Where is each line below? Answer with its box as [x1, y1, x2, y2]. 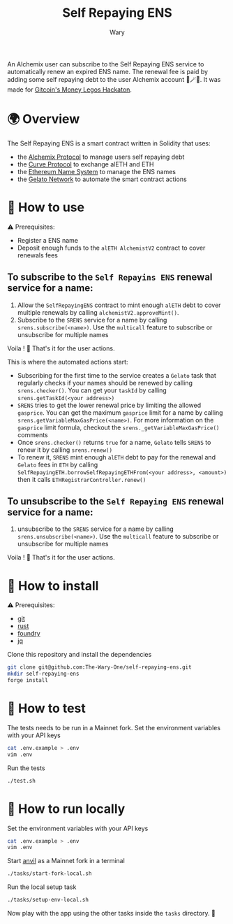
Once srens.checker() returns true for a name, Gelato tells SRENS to [17, 438, 211, 446]
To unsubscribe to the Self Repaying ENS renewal [7, 495, 225, 508]
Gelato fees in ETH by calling [17, 460, 98, 469]
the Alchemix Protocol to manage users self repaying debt [17, 152, 185, 161]
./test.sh [7, 777, 36, 784]
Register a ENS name [17, 236, 79, 244]
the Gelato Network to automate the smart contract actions [17, 175, 187, 183]
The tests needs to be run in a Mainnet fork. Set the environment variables [7, 723, 221, 732]
